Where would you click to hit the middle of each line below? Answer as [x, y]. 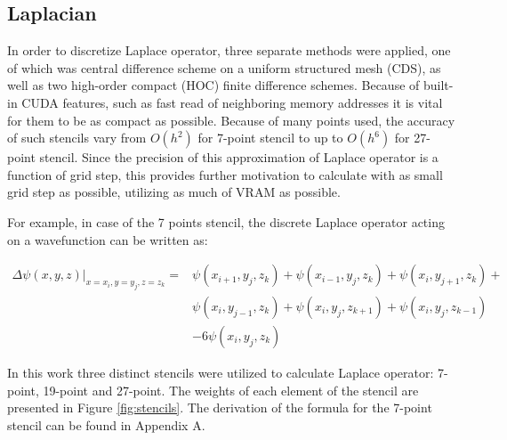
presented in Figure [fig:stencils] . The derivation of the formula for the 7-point [220, 407]
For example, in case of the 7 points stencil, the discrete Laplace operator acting [226, 221]
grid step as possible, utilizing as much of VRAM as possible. [174, 192]
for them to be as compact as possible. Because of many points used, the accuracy [231, 120]
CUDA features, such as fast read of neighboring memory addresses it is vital [232, 102]
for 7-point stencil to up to [270, 138]
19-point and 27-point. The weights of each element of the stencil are [231, 390]
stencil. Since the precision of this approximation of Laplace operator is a [239, 157]
